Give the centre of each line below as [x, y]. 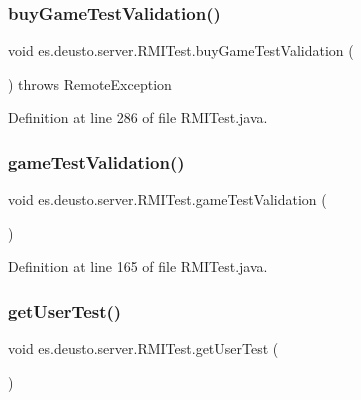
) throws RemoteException [90, 83]
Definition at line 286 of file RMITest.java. [138, 117]
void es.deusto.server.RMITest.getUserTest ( [143, 348]
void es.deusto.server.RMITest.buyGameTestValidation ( [181, 50]
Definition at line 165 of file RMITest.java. [138, 266]
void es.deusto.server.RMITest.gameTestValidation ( [167, 199]
